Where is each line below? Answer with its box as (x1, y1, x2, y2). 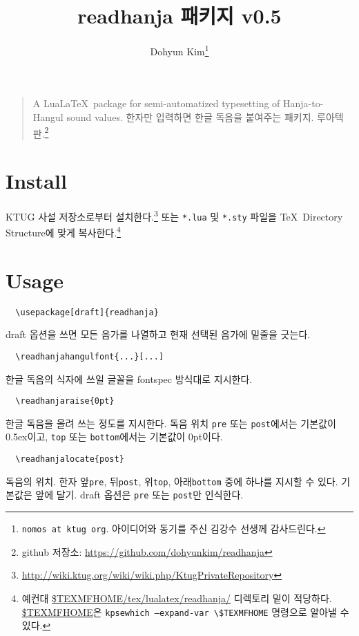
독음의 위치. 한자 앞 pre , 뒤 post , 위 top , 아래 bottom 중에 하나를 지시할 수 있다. (6, 474, 338, 488)
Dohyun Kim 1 (150, 42, 209, 58)
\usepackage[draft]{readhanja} (15, 307, 159, 317)
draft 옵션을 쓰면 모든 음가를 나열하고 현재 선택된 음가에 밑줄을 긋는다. (6, 327, 311, 342)
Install (6, 167, 67, 194)
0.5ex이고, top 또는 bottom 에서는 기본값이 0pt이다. (6, 429, 223, 444)
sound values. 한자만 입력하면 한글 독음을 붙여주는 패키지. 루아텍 (66, 109, 344, 124)
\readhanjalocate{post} (15, 454, 124, 465)
